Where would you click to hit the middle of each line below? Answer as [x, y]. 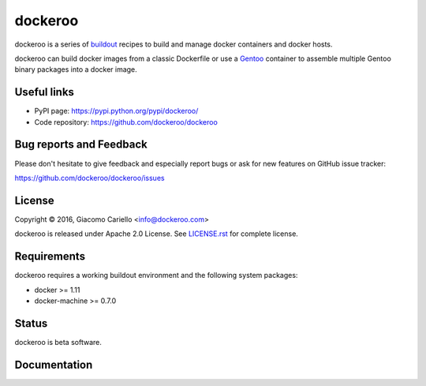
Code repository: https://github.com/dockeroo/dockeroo [126, 122]
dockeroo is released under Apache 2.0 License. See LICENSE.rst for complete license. [157, 234]
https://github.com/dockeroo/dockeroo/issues [90, 178]
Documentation [54, 364]
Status [31, 323]
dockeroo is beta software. [58, 342]
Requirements [50, 257]
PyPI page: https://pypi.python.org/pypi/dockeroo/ [116, 111]
